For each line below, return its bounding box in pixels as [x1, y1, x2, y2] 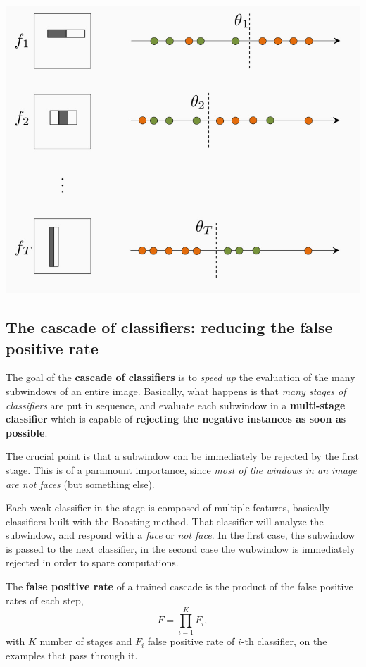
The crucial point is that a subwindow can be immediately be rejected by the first [6, 449, 359, 463]
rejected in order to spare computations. [6, 555, 179, 570]
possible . [6, 425, 48, 440]
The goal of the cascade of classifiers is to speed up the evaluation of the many [6, 370, 355, 385]
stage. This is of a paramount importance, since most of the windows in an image [6, 462, 357, 477]
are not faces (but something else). [6, 476, 155, 491]
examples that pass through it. [6, 647, 138, 662]
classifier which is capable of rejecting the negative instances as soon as [6, 411, 346, 426]
